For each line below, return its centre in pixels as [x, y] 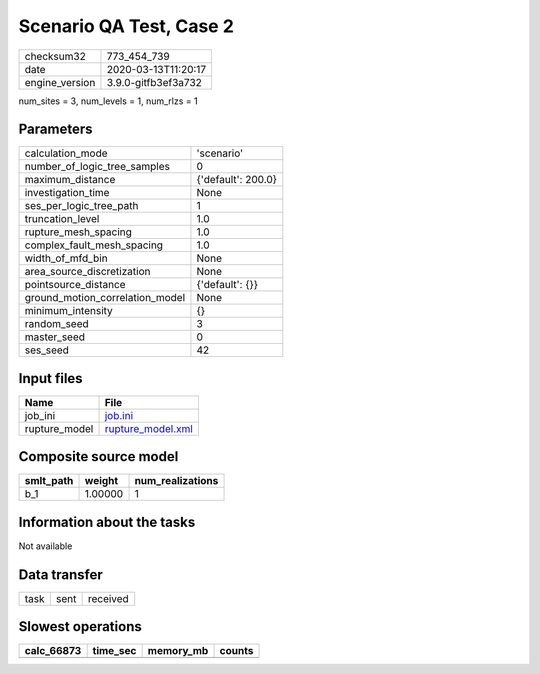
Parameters [55, 129]
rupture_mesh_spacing [78, 232]
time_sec [114, 651]
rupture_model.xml [149, 428]
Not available [45, 546]
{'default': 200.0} [237, 180]
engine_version [60, 82]
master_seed [54, 337]
